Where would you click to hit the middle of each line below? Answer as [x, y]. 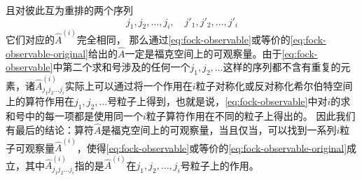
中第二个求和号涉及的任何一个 [121, 67]
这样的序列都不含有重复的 [282, 67]
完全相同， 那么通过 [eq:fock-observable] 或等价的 [183, 40]
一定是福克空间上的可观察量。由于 [203, 53]
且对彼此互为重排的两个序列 [69, 10]
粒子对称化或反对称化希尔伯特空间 [274, 85]
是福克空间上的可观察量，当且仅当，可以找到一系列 [219, 129]
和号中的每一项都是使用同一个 [74, 116]
